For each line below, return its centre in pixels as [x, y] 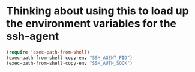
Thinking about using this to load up [97, 11]
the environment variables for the [91, 24]
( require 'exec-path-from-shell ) [48, 52]
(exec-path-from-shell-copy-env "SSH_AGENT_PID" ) [70, 58]
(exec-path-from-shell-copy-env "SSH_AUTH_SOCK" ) [70, 63]
